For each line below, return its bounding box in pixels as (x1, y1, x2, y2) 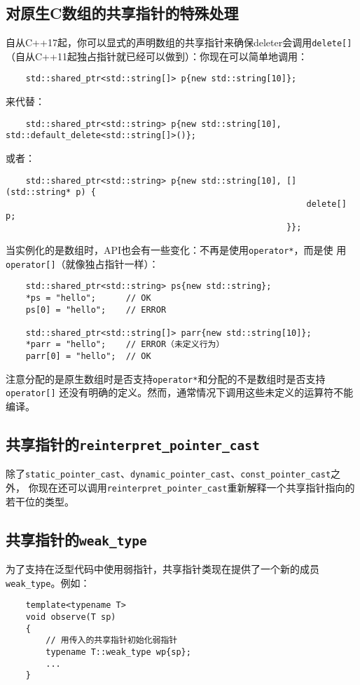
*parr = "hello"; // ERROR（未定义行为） (25, 339, 225, 350)
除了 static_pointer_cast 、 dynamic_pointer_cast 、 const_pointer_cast (6, 466, 331, 481)
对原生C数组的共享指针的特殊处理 (6, 2, 239, 24)
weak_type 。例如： (6, 575, 90, 590)
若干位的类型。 (6, 494, 74, 508)
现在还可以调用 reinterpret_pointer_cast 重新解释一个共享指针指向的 (38, 480, 355, 495)
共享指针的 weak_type (6, 528, 147, 550)
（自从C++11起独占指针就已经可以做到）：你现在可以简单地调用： (6, 48, 307, 63)
